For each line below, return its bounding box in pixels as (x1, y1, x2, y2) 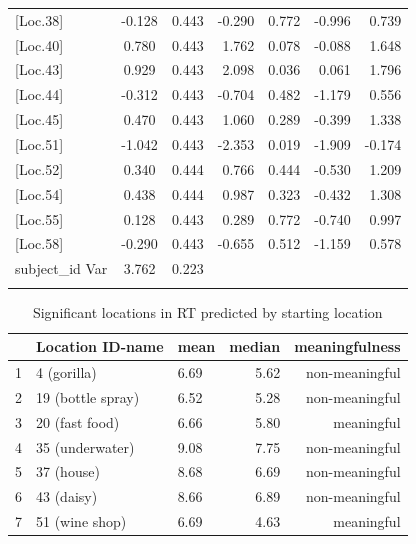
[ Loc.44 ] (15, 84, 64, 105)
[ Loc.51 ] (15, 133, 64, 154)
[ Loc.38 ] (15, 9, 64, 30)
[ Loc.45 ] (15, 109, 64, 130)
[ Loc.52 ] (15, 158, 64, 179)
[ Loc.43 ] (15, 59, 64, 80)
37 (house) (36, 461, 100, 482)
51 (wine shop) (36, 511, 127, 532)
